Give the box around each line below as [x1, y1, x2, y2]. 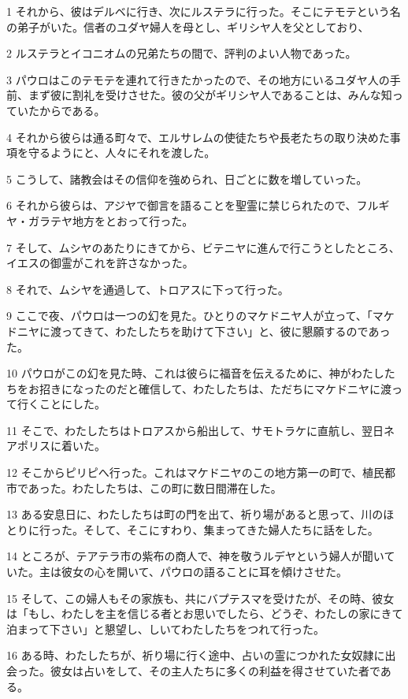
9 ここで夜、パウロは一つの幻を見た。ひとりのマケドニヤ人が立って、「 [6, 307, 373, 324]
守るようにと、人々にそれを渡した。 [28, 144, 216, 161]
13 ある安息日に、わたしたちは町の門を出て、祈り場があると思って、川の [6, 506, 384, 522]
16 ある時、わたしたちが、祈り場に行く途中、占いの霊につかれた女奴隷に [6, 647, 385, 664]
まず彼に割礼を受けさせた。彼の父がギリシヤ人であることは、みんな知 [28, 87, 392, 103]
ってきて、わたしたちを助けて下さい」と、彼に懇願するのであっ [61, 322, 391, 339]
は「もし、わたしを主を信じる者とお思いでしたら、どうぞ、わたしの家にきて [6, 605, 403, 622]
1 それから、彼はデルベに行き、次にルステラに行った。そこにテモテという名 [6, 3, 401, 19]
